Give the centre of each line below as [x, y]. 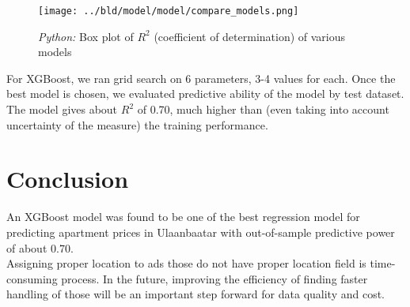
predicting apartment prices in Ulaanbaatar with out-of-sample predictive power [201, 232]
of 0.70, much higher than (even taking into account [263, 109]
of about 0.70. [40, 247]
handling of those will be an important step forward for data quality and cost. [196, 294]
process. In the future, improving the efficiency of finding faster [214, 278]
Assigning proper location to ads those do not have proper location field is [186, 263]
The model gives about [62, 109]
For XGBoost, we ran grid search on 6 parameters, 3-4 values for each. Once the [201, 78]
